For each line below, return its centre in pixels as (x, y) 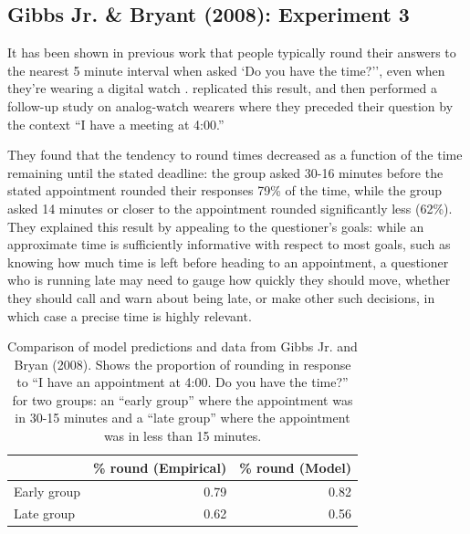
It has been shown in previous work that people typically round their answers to (232, 52)
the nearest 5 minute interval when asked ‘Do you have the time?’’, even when (226, 70)
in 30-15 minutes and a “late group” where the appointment (183, 418)
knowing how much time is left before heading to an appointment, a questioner (228, 262)
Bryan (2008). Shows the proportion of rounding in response (183, 364)
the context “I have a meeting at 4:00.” (116, 124)
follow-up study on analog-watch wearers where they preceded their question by (230, 105)
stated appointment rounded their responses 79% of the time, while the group (225, 190)
